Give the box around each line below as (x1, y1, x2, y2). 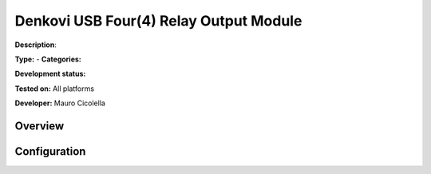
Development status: (14, 69, 86, 79)
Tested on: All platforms (14, 84, 95, 93)
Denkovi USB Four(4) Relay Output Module (14, 12, 302, 30)
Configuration (14, 144, 86, 158)
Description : (14, 40, 57, 49)
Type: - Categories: (14, 54, 81, 64)
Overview (14, 119, 65, 132)
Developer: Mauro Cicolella (14, 98, 105, 108)
